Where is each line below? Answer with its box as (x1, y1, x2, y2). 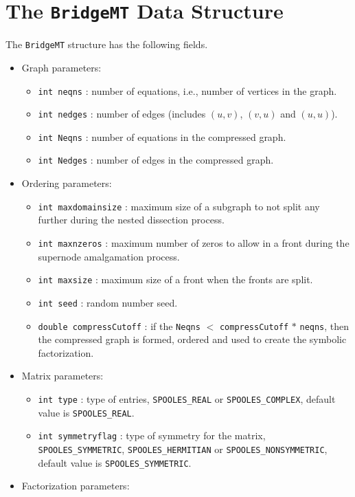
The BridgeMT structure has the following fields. (5, 37, 208, 52)
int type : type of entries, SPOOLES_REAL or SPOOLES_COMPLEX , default (38, 391, 336, 406)
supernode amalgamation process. (38, 249, 180, 263)
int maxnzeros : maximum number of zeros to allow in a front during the (38, 235, 350, 250)
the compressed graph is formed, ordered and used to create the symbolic (38, 332, 347, 346)
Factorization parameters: (21, 478, 130, 493)
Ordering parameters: (21, 176, 112, 190)
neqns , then (299, 318, 350, 333)
